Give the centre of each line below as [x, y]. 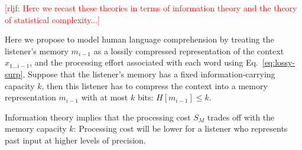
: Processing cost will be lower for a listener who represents [181, 128]
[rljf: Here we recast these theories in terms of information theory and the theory [151, 8]
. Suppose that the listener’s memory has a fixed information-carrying [149, 74]
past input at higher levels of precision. [75, 140]
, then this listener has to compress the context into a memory [155, 85]
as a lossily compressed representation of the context [189, 50]
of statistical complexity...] [52, 19]
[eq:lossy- [279, 62]
